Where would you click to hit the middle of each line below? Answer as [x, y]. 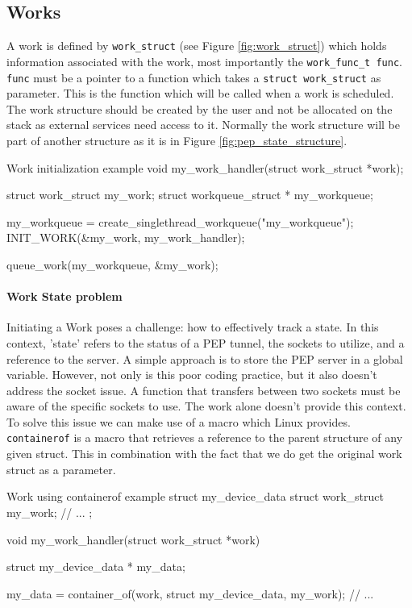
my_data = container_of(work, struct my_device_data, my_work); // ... [190, 593]
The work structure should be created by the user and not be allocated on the [200, 108]
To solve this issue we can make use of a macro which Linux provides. [179, 421]
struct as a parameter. [61, 469]
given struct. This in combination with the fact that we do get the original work [204, 454]
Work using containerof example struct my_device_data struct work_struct [196, 496]
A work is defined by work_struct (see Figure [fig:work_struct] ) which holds [197, 46]
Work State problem [65, 296]
